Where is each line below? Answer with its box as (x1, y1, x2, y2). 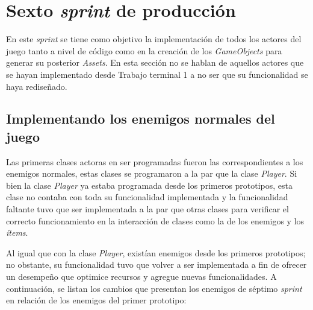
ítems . (6, 226, 28, 239)
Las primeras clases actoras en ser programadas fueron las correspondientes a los (6, 155, 303, 168)
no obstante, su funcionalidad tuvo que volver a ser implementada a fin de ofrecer (6, 258, 307, 271)
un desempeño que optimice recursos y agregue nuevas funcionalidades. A (6, 270, 277, 283)
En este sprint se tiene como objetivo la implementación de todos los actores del (6, 33, 302, 45)
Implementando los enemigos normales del (6, 109, 275, 128)
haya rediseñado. (6, 80, 67, 92)
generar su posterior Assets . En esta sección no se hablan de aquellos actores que (6, 56, 304, 69)
